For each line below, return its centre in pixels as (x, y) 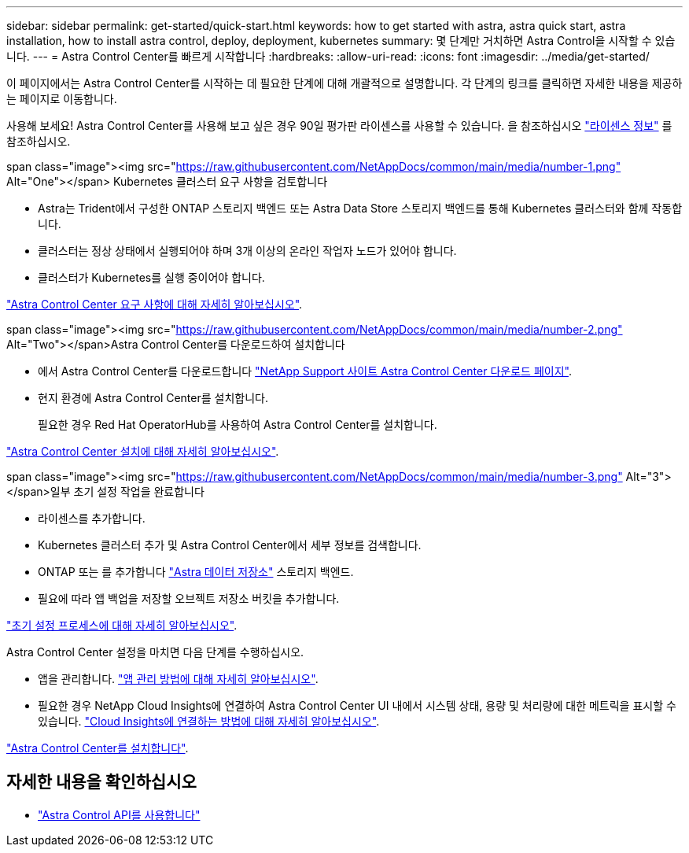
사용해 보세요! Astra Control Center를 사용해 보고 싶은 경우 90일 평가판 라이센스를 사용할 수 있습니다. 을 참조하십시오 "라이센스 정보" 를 (339, 126)
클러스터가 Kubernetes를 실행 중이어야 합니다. (151, 277)
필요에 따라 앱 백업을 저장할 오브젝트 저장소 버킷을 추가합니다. (189, 598)
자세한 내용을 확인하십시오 (101, 782)
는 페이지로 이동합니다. (62, 99)
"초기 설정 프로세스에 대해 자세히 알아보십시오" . (122, 625)
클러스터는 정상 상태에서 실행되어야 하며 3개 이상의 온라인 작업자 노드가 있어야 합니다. (247, 251)
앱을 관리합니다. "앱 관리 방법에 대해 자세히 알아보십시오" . (178, 679)
